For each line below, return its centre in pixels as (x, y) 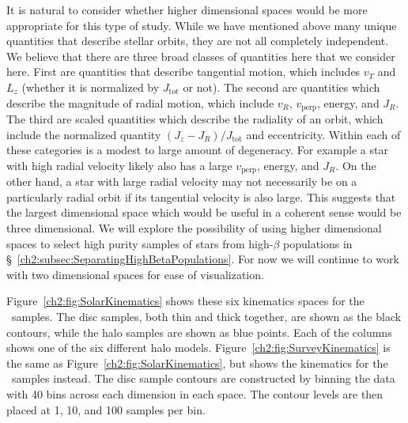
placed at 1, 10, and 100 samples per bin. (106, 409)
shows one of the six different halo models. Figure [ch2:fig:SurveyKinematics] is (198, 347)
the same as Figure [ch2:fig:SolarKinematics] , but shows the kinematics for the (197, 363)
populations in (318, 243)
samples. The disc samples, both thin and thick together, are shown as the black (206, 316)
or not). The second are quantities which (281, 87)
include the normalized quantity (84, 134)
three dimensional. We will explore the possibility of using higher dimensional (194, 228)
